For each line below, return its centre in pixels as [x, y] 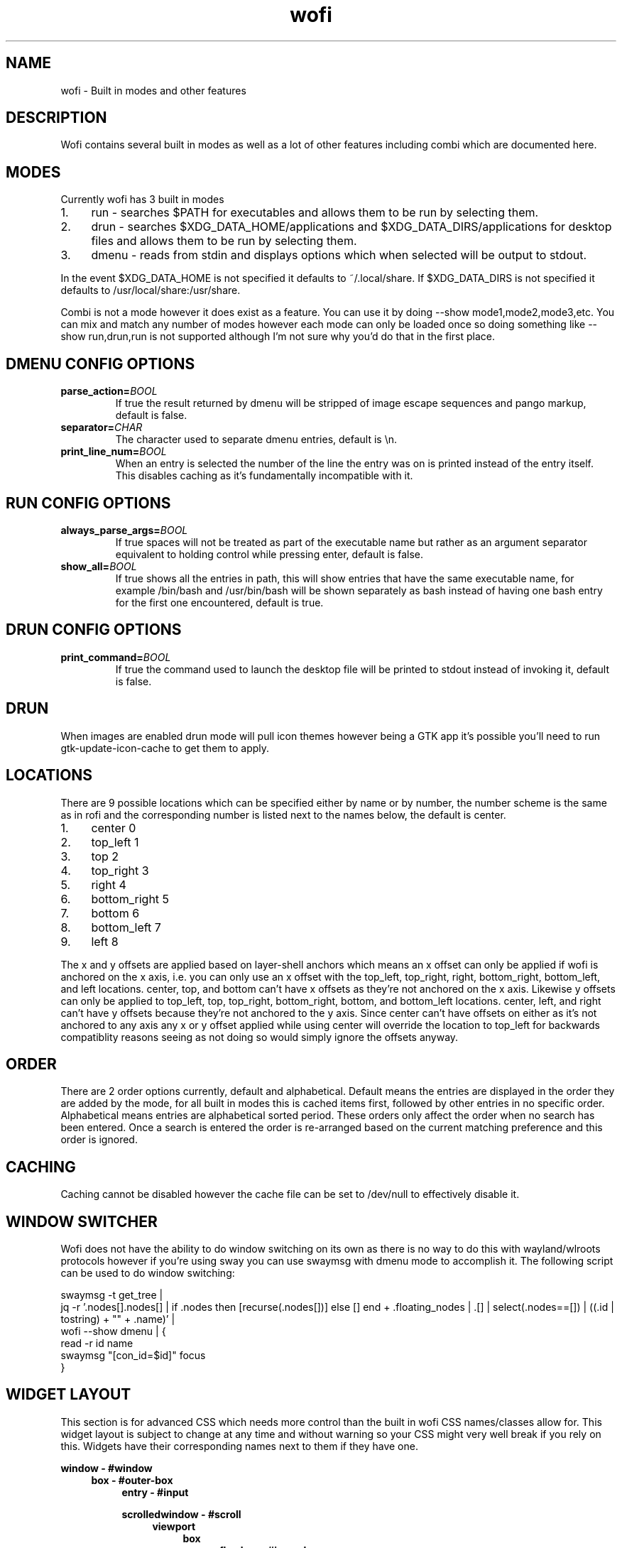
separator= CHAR [102, 427]
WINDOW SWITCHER [82, 1221]
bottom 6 [115, 913]
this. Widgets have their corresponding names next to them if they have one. [239, 1446]
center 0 [114, 828]
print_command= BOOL [116, 657]
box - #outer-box [132, 1480]
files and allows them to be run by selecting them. [224, 241]
